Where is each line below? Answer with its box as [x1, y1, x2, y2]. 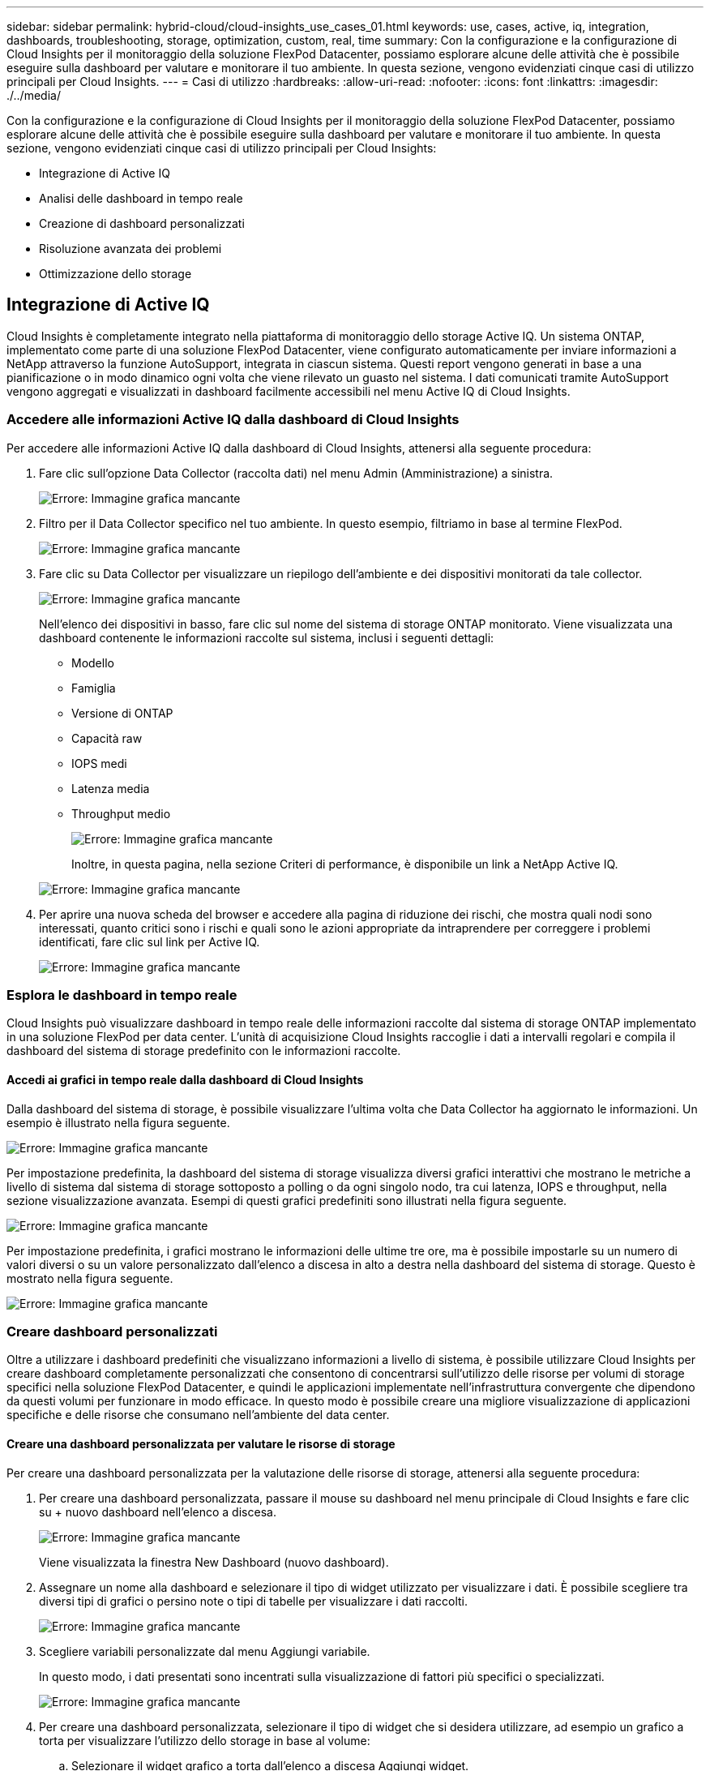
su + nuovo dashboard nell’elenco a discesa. [39, 1504, 276, 1519]
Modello [71, 655, 114, 670]
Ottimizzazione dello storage [39, 267, 192, 281]
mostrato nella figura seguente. [6, 1271, 173, 1285]
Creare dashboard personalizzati [6, 1323, 218, 1340]
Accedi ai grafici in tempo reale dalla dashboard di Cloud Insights [6, 1072, 364, 1087]
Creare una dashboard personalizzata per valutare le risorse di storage [6, 1436, 396, 1451]
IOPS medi [71, 756, 127, 770]
